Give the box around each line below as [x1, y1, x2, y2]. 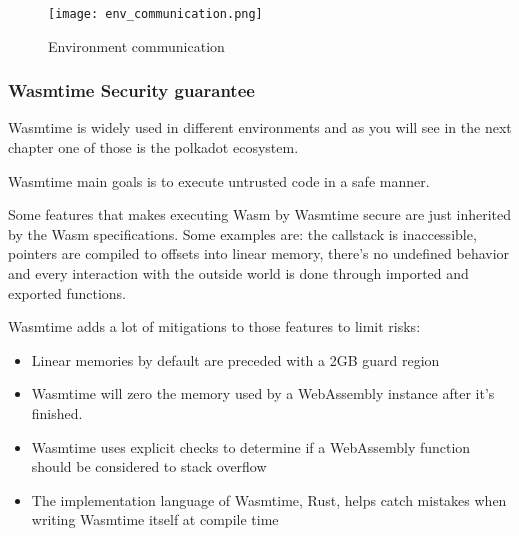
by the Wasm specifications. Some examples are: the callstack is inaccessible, [8, 223, 477, 244]
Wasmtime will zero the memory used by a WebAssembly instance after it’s [31, 383, 495, 404]
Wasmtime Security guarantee [8, 78, 255, 103]
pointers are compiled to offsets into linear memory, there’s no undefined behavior [8, 243, 510, 264]
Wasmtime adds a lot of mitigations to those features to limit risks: [8, 316, 421, 337]
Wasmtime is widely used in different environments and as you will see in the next [8, 117, 512, 138]
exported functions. [8, 282, 126, 303]
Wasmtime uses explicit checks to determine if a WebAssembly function [31, 436, 471, 457]
